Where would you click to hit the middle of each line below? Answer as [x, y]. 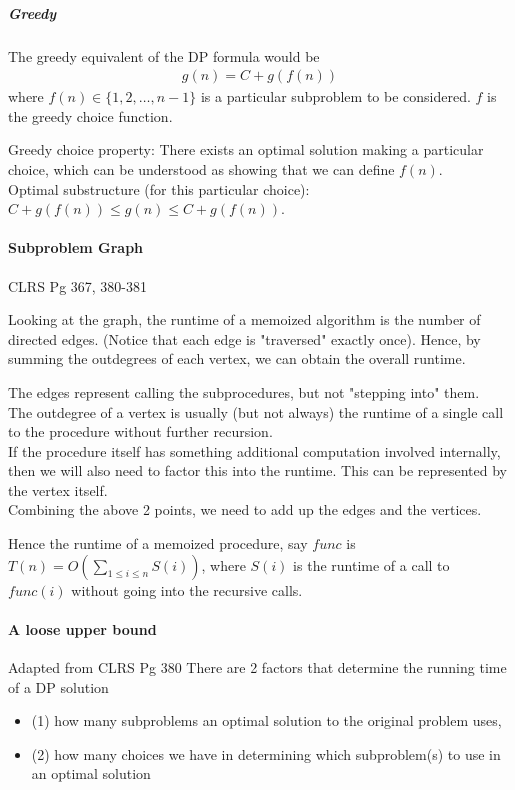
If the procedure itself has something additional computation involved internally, [254, 450]
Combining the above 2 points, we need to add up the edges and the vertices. [245, 509]
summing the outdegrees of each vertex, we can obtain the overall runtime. [237, 358]
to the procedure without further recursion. [140, 431]
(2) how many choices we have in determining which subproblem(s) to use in [266, 753]
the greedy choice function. [90, 115]
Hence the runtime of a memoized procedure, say [158, 543]
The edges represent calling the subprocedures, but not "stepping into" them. [244, 391]
